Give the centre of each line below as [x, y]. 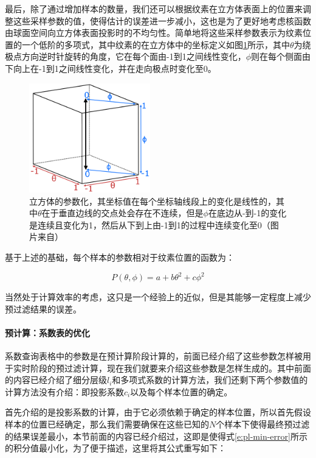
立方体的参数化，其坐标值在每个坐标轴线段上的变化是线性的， [153, 201]
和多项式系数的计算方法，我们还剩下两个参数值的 [210, 380]
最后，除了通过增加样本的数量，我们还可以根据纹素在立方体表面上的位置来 [154, 9]
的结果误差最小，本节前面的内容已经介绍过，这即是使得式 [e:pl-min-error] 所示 [156, 436]
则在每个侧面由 [281, 56]
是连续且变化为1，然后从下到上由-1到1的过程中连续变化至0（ [150, 224]
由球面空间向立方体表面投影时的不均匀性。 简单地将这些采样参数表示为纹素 [154, 33]
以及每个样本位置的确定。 [181, 391]
